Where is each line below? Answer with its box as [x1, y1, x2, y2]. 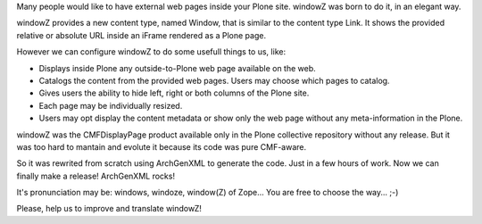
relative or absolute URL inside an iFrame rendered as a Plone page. [16, 29, 267, 40]
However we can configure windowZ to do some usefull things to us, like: [16, 46, 286, 57]
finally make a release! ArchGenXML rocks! [16, 170, 176, 181]
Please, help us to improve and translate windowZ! [16, 203, 203, 214]
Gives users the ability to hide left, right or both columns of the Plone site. [38, 87, 310, 98]
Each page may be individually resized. [38, 100, 183, 111]
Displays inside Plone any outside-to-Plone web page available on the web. [38, 62, 316, 73]
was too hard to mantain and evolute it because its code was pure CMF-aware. [16, 141, 307, 152]
